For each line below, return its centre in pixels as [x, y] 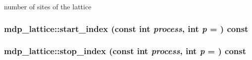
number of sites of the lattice [48, 6]
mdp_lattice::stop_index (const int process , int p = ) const [125, 51]
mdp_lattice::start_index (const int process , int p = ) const [126, 28]
